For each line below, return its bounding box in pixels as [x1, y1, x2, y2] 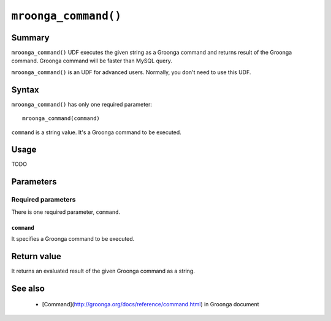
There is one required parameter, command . [11, 208, 121, 216]
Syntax [11, 85, 39, 95]
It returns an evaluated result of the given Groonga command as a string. [11, 267, 196, 274]
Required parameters [11, 195, 76, 204]
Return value [11, 251, 61, 262]
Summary [11, 32, 50, 43]
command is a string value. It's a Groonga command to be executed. [11, 129, 182, 136]
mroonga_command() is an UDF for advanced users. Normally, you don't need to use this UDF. [11, 68, 251, 76]
